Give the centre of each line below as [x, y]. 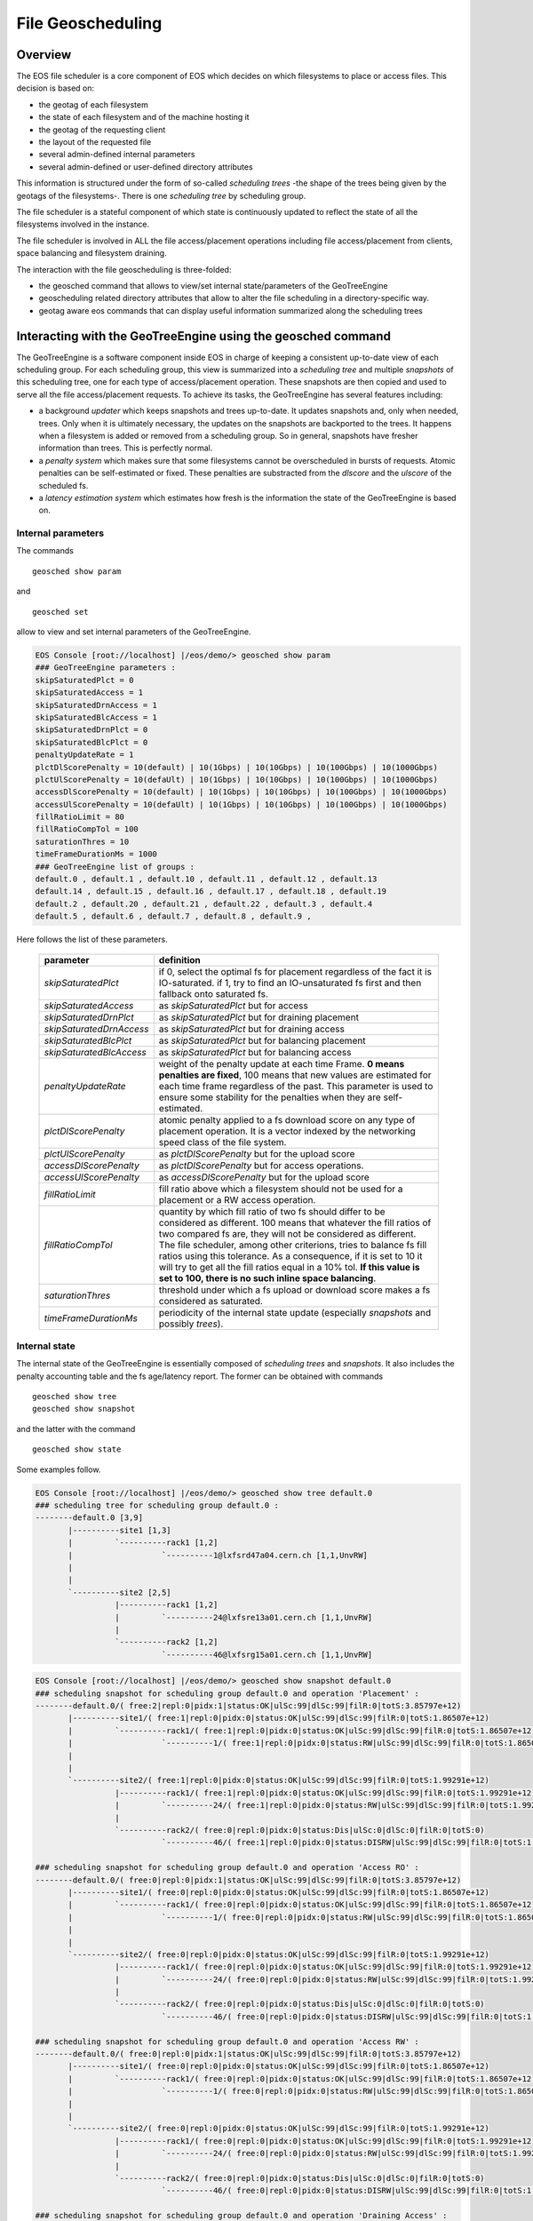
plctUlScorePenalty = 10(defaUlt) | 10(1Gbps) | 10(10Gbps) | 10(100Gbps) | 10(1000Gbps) [237, 779]
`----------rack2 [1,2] [166, 1642]
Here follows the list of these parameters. [92, 939]
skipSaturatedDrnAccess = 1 [96, 705]
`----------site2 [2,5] [120, 1592]
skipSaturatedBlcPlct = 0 [91, 742]
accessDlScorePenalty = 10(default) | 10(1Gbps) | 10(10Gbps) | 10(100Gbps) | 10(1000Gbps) [241, 792]
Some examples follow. [59, 1469]
